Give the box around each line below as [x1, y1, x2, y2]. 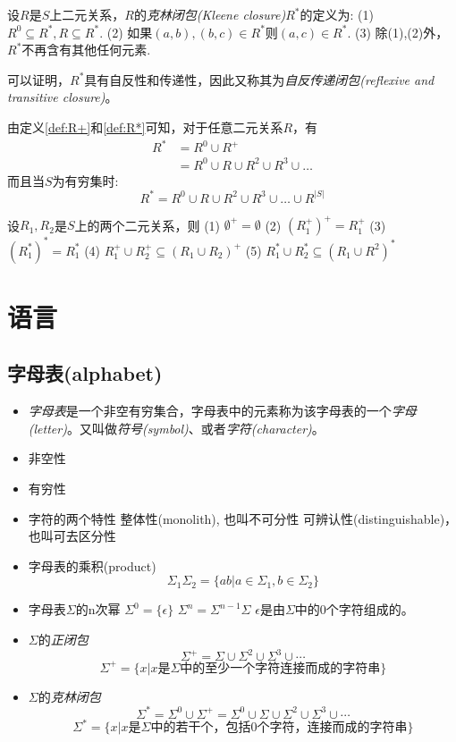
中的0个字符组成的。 [294, 600, 414, 619]
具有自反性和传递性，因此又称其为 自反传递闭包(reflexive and [84, 70, 435, 89]
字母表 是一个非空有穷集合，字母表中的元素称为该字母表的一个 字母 [28, 401, 417, 420]
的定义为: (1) [300, 5, 374, 23]
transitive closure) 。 [7, 88, 118, 106]
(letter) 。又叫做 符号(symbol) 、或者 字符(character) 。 [28, 418, 325, 437]
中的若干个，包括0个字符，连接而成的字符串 [150, 721, 408, 735]
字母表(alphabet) [7, 359, 163, 387]
